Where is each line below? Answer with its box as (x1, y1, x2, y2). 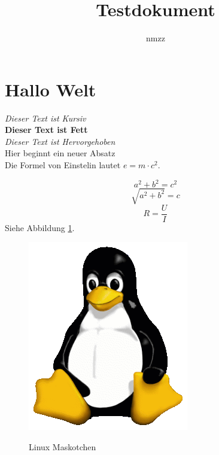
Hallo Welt (5, 77, 96, 101)
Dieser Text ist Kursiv (5, 111, 86, 124)
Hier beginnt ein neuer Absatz (5, 147, 115, 159)
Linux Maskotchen (29, 440, 96, 453)
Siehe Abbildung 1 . (5, 221, 75, 233)
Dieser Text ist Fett (5, 123, 88, 136)
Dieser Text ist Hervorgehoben (5, 135, 115, 147)
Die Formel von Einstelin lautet (5, 159, 121, 171)
